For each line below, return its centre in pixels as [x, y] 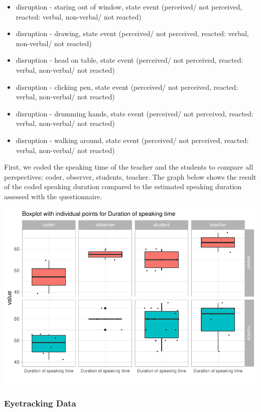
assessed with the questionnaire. [53, 196]
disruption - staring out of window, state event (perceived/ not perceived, [129, 7]
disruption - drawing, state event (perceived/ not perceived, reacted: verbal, [132, 33]
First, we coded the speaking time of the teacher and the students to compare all [129, 167]
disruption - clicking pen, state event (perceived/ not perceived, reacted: [127, 87]
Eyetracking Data [40, 403]
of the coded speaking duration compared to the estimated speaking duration [123, 186]
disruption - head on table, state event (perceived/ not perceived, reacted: [129, 60]
